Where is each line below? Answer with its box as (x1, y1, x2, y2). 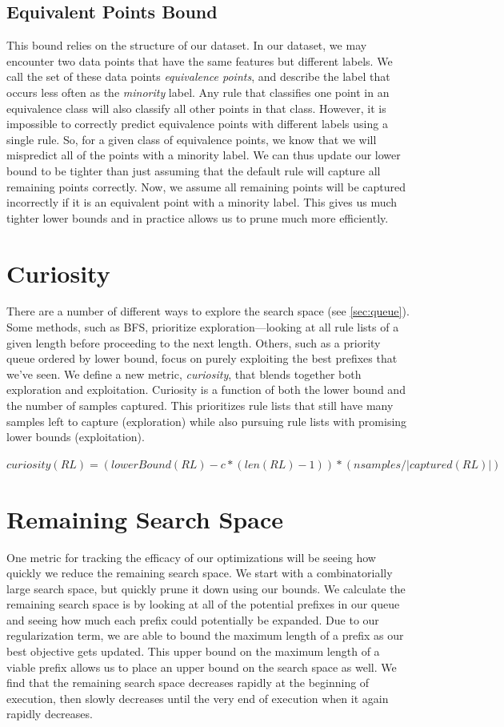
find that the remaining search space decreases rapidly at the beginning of (6, 674, 370, 691)
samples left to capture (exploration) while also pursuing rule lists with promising (6, 412, 407, 429)
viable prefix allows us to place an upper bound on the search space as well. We (6, 658, 397, 675)
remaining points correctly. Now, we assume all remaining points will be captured (6, 178, 406, 195)
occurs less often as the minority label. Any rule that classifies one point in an (6, 83, 390, 100)
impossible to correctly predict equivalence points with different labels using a (6, 115, 388, 132)
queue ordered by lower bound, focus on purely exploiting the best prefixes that (6, 350, 398, 367)
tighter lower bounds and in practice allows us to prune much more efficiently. (6, 209, 389, 226)
